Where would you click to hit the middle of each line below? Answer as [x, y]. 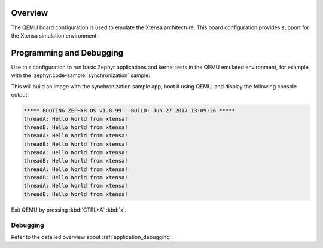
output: [20, 94]
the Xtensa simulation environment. [55, 35]
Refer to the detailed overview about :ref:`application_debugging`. [92, 237]
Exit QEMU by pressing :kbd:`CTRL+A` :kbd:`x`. [69, 210]
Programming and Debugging [67, 53]
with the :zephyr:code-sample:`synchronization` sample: [81, 75]
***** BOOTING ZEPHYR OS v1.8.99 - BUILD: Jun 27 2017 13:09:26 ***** [129, 110]
